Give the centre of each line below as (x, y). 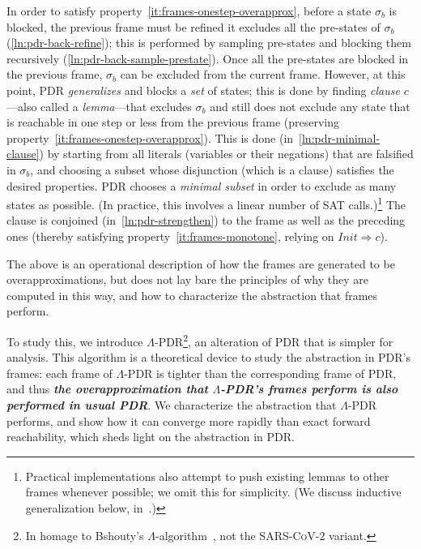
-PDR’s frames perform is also (309, 389)
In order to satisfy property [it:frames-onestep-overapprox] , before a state (189, 11)
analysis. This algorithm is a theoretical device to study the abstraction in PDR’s (209, 357)
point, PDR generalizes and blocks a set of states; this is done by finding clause (203, 90)
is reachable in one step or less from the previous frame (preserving (173, 122)
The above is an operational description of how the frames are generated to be (201, 263)
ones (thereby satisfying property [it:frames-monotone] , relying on (170, 236)
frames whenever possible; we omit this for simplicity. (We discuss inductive (213, 492)
